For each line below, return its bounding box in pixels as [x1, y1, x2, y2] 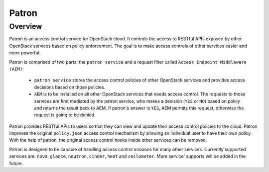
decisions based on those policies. [34, 84, 106, 90]
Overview [9, 22, 42, 31]
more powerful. [9, 50, 41, 56]
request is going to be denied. [34, 112, 96, 118]
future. [9, 160, 23, 166]
